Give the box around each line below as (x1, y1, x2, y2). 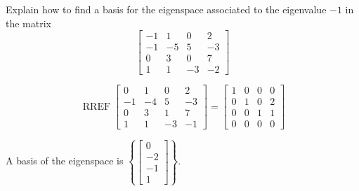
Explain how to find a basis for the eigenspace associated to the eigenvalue (6, 2, 327, 16)
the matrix (6, 15, 51, 30)
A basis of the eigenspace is (6, 153, 124, 168)
